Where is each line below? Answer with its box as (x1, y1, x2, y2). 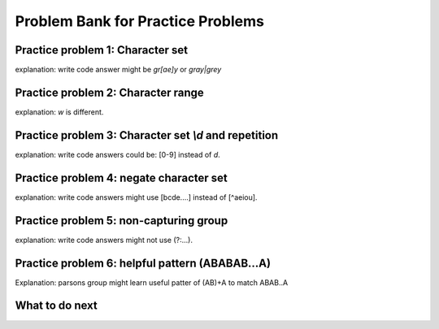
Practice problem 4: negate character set (15, 171, 228, 184)
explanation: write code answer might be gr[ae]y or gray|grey (15, 65, 222, 75)
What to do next (15, 299, 98, 313)
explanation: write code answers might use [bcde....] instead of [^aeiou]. (15, 192, 258, 202)
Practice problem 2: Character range (15, 85, 205, 99)
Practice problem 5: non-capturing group (15, 214, 228, 227)
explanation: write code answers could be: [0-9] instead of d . (15, 149, 221, 159)
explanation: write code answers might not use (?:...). (15, 235, 193, 245)
